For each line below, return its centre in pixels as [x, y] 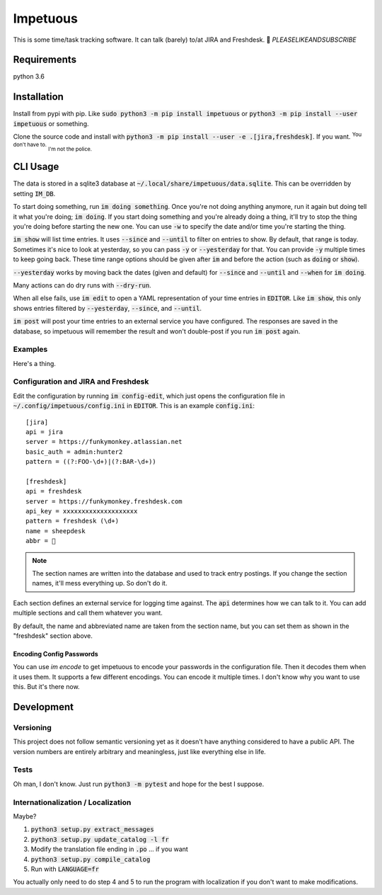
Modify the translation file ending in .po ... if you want [110, 849]
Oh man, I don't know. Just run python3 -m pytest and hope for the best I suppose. [139, 784]
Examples [30, 349]
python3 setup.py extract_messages [93, 830]
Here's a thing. [35, 363]
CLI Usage [36, 167]
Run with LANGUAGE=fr [65, 869]
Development [44, 707]
